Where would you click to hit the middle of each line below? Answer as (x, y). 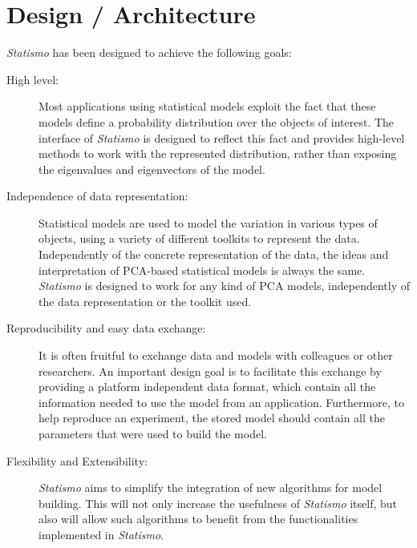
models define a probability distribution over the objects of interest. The (217, 121)
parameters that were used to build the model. (153, 433)
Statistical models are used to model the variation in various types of (208, 222)
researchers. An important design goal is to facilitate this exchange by (210, 371)
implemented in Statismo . (101, 534)
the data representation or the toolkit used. (145, 301)
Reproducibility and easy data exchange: (106, 328)
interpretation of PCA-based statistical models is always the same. (202, 270)
